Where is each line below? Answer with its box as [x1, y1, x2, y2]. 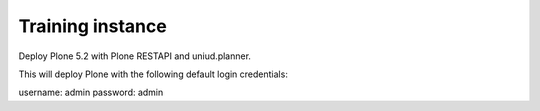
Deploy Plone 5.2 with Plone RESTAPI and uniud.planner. [18, 50, 252, 62]
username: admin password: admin [18, 86, 164, 99]
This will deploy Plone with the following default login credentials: [18, 68, 289, 80]
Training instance [18, 15, 167, 37]
